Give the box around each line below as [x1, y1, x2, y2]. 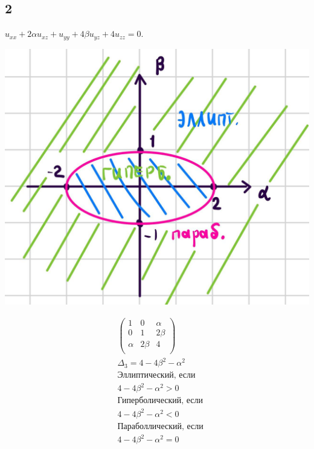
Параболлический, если [117, 422, 203, 431]
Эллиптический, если [117, 370, 196, 380]
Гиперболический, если [117, 396, 203, 405]
